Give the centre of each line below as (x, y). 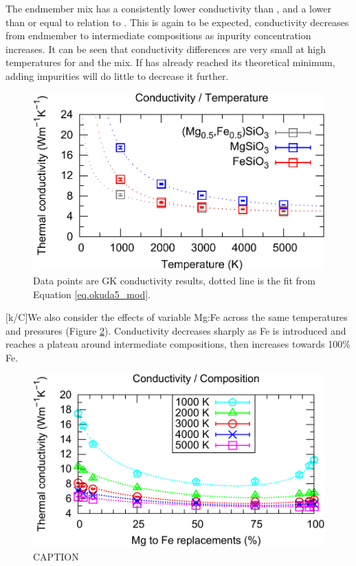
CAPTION (56, 556)
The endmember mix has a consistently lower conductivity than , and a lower (168, 8)
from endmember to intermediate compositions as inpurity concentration (158, 35)
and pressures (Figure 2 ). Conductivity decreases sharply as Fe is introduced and (176, 330)
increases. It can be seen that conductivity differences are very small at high (166, 49)
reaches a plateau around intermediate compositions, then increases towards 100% (178, 344)
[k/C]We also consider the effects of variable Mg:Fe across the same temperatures (177, 317)
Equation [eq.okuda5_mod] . (92, 294)
